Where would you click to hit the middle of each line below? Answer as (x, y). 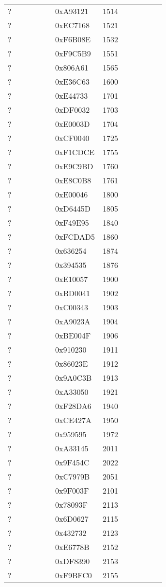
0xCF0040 (72, 138)
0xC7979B (73, 476)
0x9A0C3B (74, 378)
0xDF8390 (73, 561)
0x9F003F (72, 490)
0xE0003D (73, 124)
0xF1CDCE (75, 152)
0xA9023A (73, 321)
